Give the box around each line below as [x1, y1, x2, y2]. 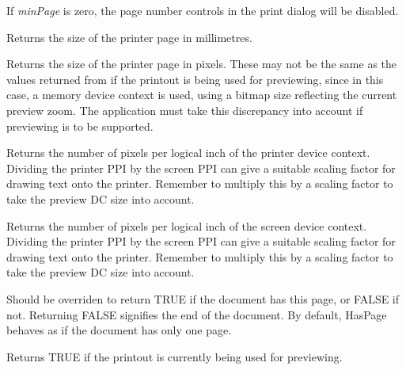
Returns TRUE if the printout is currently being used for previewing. [6, 348, 343, 364]
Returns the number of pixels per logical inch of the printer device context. [6, 144, 370, 161]
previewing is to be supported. [6, 117, 154, 134]
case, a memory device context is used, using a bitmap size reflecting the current [6, 86, 397, 103]
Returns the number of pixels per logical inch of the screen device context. [6, 217, 367, 234]
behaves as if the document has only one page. [6, 322, 232, 338]
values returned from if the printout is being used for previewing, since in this [6, 71, 384, 87]
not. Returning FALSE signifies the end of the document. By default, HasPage [6, 306, 387, 322]
